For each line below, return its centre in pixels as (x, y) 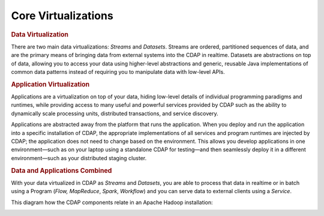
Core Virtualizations (62, 16)
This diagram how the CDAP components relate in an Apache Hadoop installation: (112, 202)
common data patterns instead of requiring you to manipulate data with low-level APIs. (118, 71)
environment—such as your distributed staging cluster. (79, 158)
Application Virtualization (50, 84)
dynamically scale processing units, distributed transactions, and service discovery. (115, 113)
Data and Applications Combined (61, 170)
